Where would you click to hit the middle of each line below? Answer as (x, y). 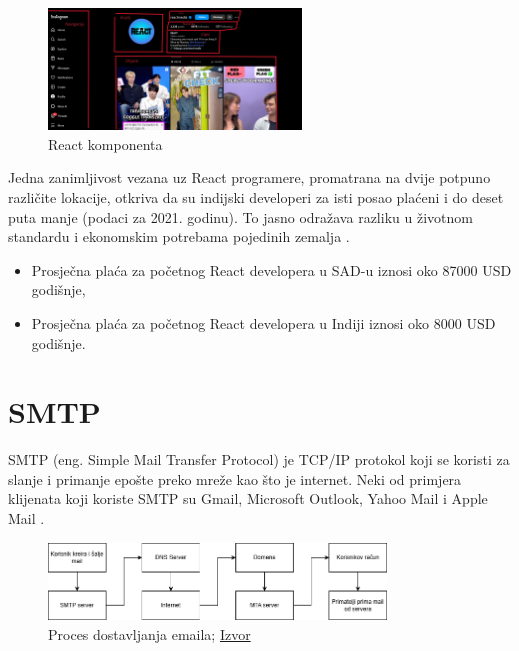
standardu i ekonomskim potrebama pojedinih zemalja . (179, 236)
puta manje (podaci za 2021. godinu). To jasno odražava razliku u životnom (240, 216)
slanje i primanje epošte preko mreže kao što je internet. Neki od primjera (235, 478)
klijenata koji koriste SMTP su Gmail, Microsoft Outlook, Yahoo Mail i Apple (248, 498)
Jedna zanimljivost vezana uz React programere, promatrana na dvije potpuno (249, 177)
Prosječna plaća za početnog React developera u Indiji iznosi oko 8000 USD (263, 322)
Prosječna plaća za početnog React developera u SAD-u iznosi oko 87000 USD (271, 269)
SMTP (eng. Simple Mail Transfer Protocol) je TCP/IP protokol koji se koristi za (259, 459)
